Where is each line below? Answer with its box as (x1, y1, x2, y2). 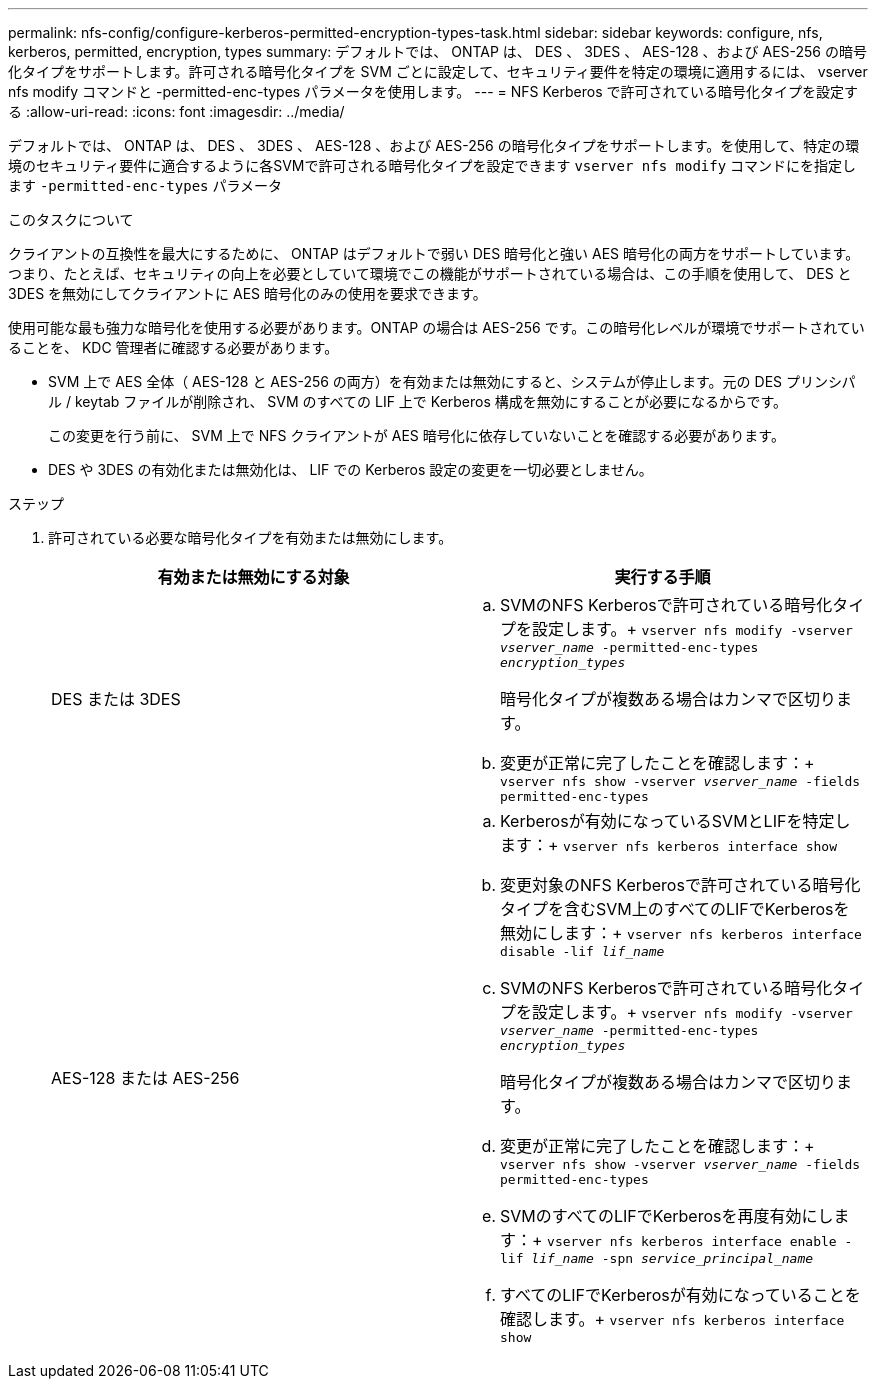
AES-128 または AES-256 (51, 1067, 240, 1088)
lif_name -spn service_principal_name (531, 1251, 814, 1266)
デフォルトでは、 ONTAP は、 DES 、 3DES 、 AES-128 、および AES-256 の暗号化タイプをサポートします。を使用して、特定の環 (8, 137, 860, 154)
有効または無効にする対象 (157, 567, 350, 587)
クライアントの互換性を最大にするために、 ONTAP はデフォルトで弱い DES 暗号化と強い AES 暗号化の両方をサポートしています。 (8, 245, 860, 262)
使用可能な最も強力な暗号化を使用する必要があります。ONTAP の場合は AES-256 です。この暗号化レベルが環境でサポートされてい (8, 319, 865, 336)
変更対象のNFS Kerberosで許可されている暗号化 (500, 875, 861, 895)
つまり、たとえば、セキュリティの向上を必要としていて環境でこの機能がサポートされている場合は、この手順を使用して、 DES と (8, 265, 852, 282)
